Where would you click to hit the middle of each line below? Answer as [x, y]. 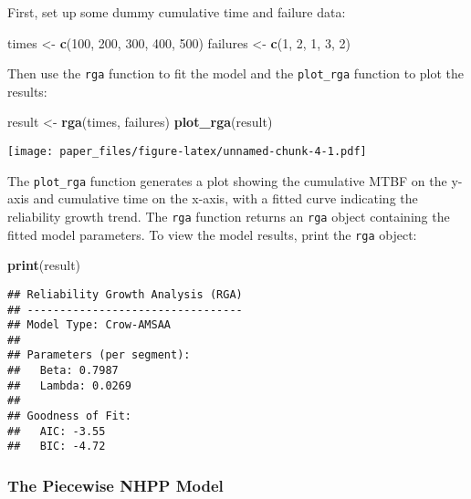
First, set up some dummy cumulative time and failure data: [177, 12]
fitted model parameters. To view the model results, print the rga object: [212, 234]
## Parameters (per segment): [99, 355]
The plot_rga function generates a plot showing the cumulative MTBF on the [227, 180]
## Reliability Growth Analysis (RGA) [125, 294]
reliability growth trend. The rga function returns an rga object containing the [229, 216]
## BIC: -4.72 [57, 447]
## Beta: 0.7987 [63, 371]
